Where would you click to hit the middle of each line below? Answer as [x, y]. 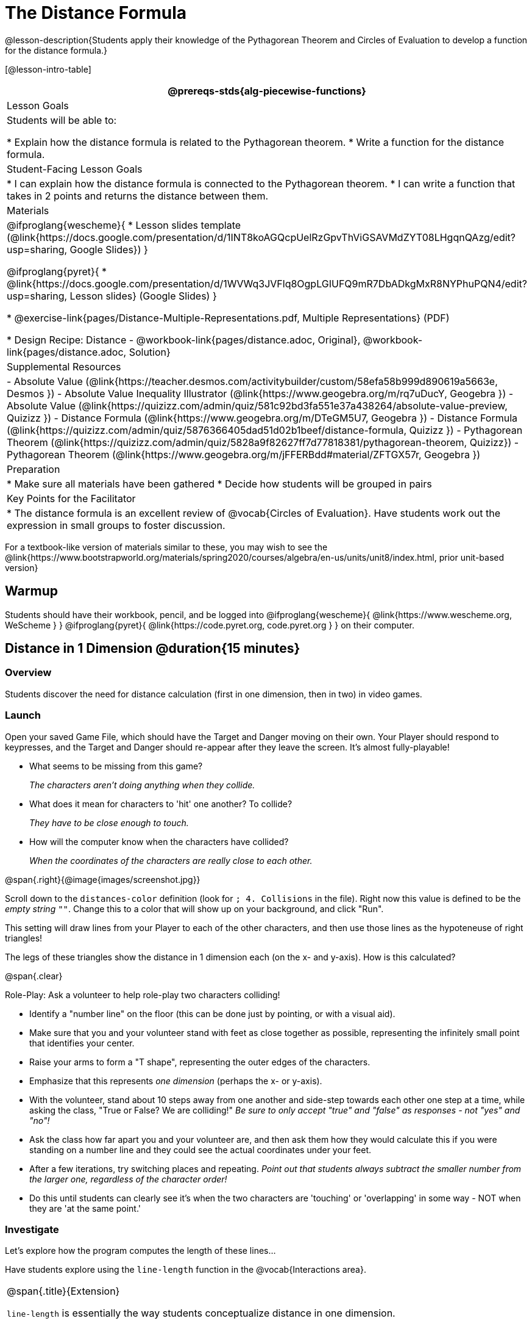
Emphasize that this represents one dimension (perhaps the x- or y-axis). [176, 1081]
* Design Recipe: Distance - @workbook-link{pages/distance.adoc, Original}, [184, 340]
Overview [28, 673]
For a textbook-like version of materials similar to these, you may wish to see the [166, 547]
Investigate [32, 1229]
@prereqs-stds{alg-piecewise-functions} [267, 91]
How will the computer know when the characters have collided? [159, 841]
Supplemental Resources [64, 366]
